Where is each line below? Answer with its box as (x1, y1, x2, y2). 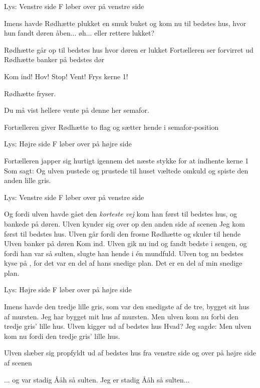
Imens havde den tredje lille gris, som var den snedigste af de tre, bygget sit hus (4, 301, 249, 312)
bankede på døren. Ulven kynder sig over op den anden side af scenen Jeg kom (4, 218, 245, 229)
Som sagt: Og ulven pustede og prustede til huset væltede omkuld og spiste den (4, 165, 248, 175)
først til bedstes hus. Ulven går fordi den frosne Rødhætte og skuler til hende (4, 228, 241, 239)
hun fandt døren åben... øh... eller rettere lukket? (4, 28, 155, 38)
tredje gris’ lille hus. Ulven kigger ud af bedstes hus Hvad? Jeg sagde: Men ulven (4, 321, 251, 331)
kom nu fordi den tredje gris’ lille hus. (4, 330, 120, 341)
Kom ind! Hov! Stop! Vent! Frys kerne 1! (4, 71, 128, 81)
